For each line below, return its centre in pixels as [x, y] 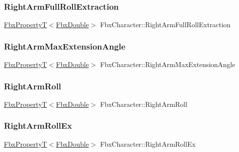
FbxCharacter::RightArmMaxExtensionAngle [168, 64]
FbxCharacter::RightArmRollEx [148, 144]
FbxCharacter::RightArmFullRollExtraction [165, 25]
